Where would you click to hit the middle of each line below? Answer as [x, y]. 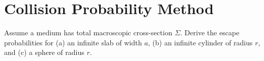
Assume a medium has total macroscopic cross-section [88, 33]
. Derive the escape [210, 33]
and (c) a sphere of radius [44, 52]
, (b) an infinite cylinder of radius [200, 42]
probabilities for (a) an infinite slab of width [73, 42]
